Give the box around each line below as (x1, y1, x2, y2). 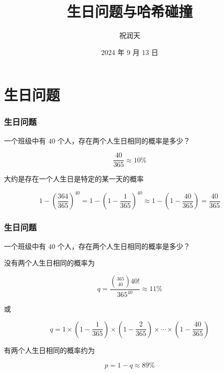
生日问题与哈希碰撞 (66, 1, 193, 21)
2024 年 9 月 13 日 (101, 46, 159, 57)
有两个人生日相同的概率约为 (4, 344, 95, 355)
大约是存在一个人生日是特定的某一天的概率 (4, 173, 144, 184)
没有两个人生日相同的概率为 (4, 257, 95, 268)
